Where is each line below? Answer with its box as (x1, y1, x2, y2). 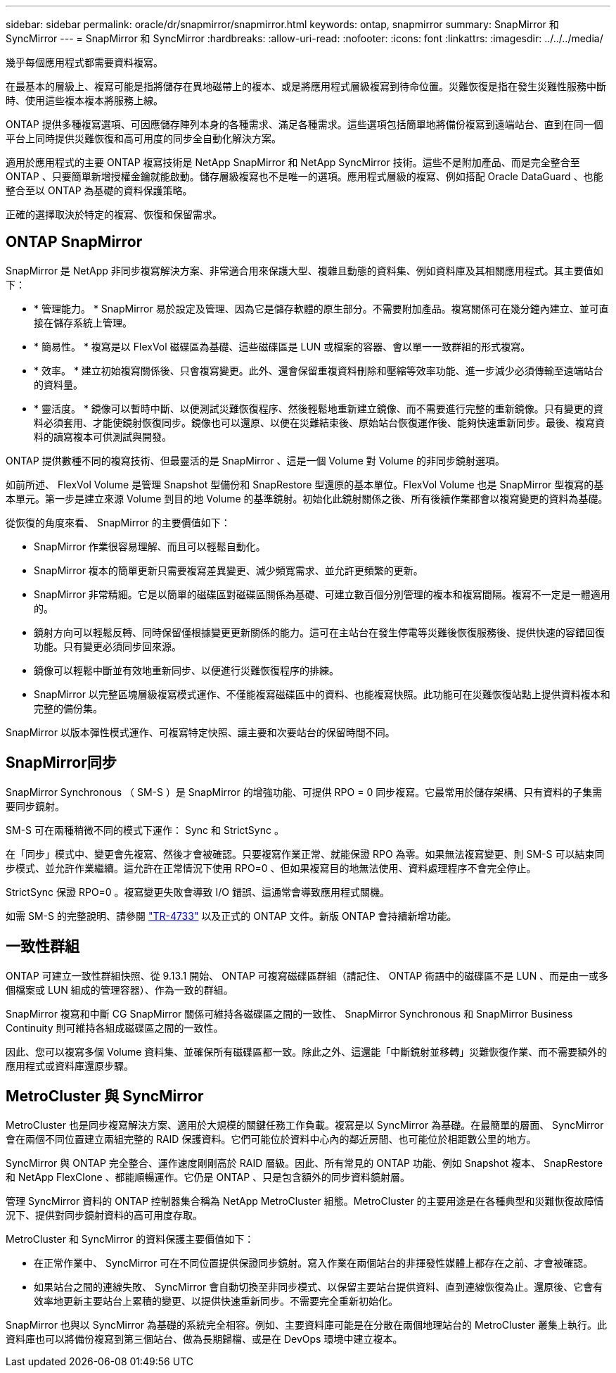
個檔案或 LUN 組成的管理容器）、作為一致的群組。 (6, 983, 233, 996)
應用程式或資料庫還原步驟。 (6, 1059, 134, 1072)
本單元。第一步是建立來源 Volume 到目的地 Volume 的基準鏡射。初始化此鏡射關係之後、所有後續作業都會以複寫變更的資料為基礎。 (6, 492, 608, 505)
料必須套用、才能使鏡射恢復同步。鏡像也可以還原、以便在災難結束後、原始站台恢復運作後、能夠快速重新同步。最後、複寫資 (34, 416, 605, 429)
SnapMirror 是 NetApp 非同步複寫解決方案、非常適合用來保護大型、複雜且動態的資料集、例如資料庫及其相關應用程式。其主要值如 (6, 264, 603, 277)
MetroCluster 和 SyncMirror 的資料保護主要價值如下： (6, 1233, 255, 1246)
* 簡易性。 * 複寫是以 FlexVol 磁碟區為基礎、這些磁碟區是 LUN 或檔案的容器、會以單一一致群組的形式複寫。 (34, 340, 531, 353)
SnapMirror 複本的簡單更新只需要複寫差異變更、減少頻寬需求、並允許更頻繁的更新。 (34, 564, 423, 576)
